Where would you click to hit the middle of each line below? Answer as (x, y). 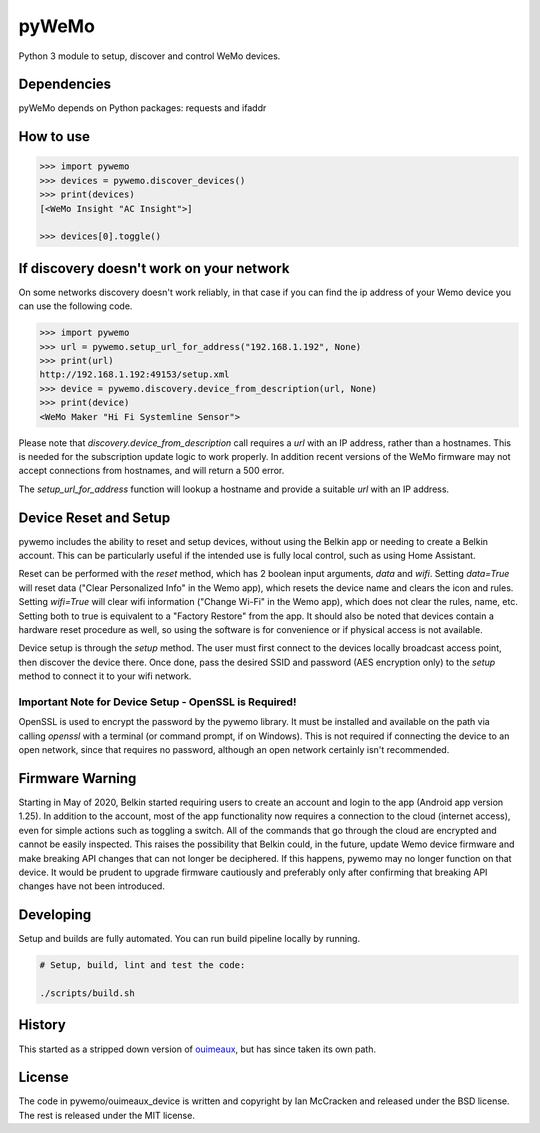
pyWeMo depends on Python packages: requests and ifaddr (142, 108)
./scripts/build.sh (87, 993)
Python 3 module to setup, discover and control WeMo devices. (149, 56)
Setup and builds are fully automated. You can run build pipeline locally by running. (189, 939)
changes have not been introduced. (91, 886)
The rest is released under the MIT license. (106, 1115)
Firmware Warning (77, 778)
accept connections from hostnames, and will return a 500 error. (151, 471)
